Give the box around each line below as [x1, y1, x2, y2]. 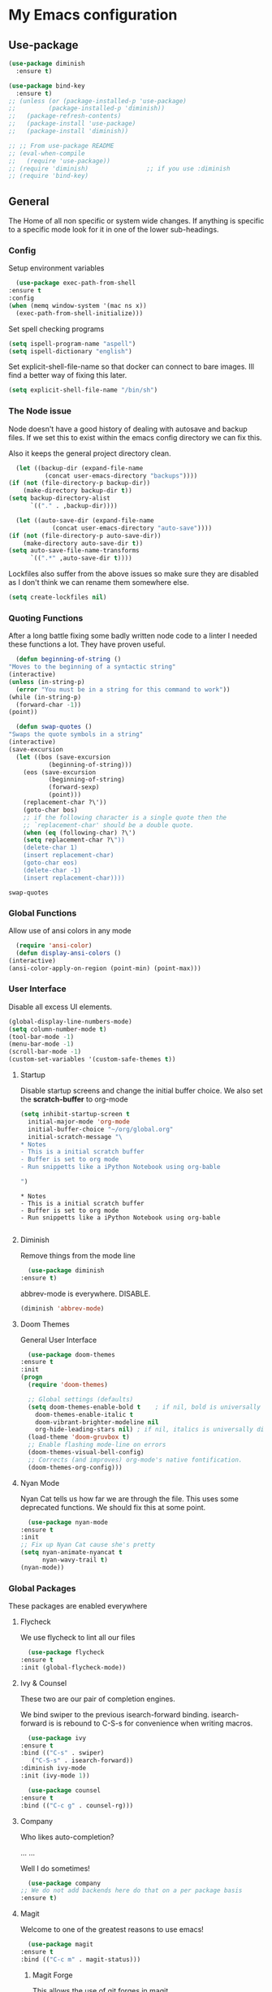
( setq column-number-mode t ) [8, 1025, 107, 1033]
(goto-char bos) [23, 806, 79, 814]
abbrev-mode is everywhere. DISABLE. [19, 1288, 151, 1298]
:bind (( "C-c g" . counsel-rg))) [19, 1801, 134, 1809]
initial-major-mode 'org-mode [28, 1117, 130, 1126]
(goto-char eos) [23, 859, 79, 867]
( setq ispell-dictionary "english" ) [8, 347, 132, 355]
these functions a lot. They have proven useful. [8, 639, 166, 649]
